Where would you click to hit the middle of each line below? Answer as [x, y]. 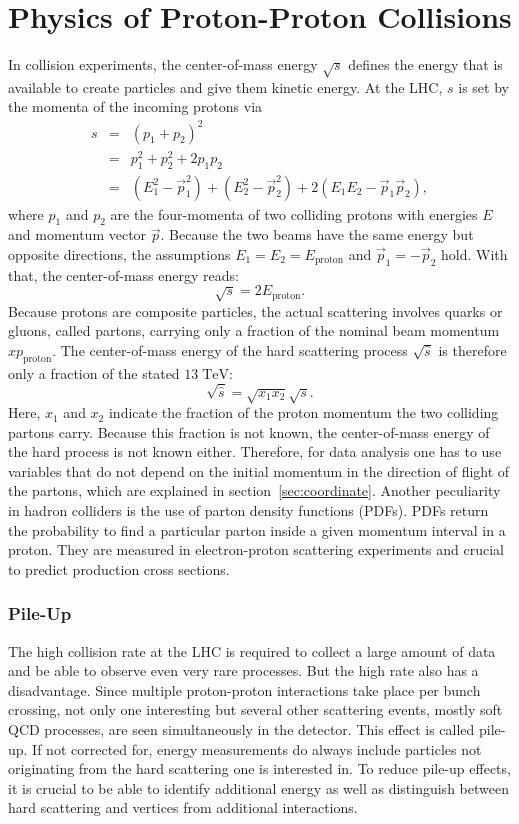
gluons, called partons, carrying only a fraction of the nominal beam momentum [254, 330]
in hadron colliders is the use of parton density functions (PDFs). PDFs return [248, 510]
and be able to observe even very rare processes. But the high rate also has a [243, 670]
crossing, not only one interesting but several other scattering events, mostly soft [255, 709]
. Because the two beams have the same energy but [317, 234]
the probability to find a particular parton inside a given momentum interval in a [257, 529]
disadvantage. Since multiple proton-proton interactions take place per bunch [244, 689]
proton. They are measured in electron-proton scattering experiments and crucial [256, 549]
